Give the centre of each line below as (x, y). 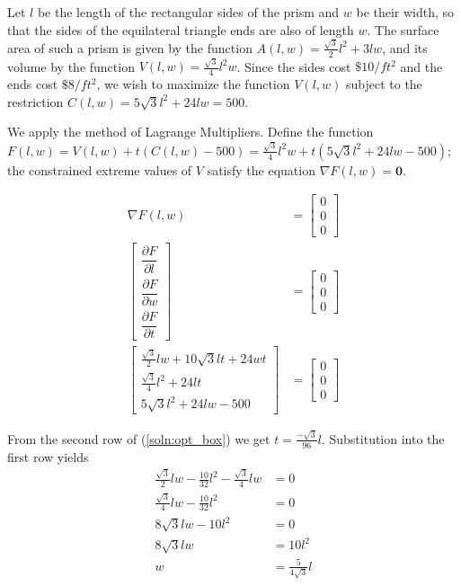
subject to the (384, 84)
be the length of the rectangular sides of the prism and (188, 12)
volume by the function (71, 66)
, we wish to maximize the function (193, 84)
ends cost (33, 84)
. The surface (403, 29)
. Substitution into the (383, 438)
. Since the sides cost (294, 66)
